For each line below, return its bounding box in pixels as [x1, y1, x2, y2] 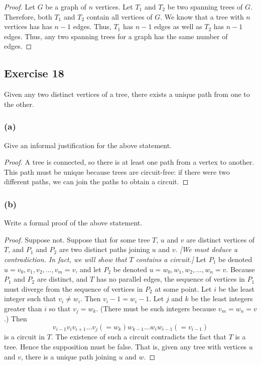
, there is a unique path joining [21, 351, 116, 361]
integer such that [4, 293, 56, 304]
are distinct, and [37, 274, 88, 284]
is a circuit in [4, 331, 45, 342]
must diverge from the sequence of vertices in [4, 283, 143, 294]
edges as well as [154, 21, 202, 32]
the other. [4, 98, 34, 109]
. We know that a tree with [160, 11, 244, 22]
